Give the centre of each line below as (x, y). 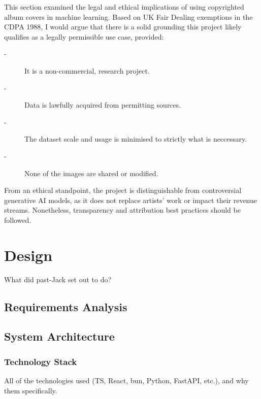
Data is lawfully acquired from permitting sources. (103, 105)
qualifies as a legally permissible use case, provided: (84, 36)
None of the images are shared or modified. (91, 173)
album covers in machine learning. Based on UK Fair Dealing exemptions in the (128, 16)
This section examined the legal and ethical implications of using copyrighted (124, 7)
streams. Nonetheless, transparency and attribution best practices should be (122, 210)
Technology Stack (41, 361)
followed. (18, 220)
